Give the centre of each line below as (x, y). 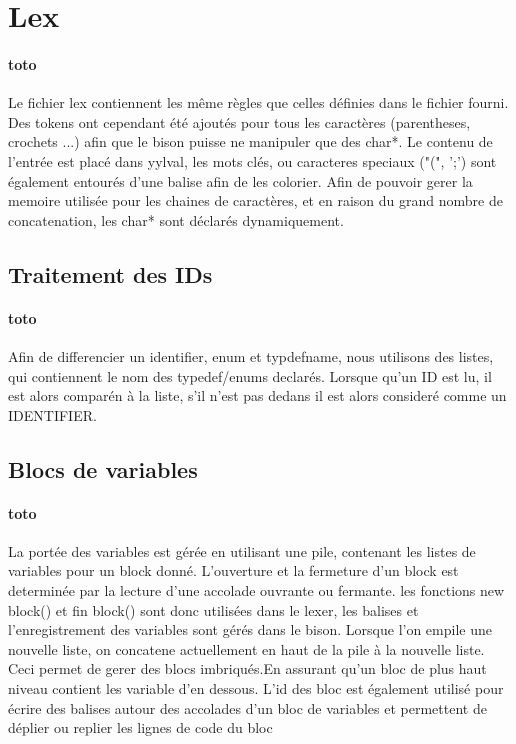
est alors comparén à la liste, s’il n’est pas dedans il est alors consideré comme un (257, 395)
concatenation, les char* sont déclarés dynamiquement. (176, 219)
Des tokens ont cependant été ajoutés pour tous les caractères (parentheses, (239, 121)
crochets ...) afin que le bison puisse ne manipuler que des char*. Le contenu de (250, 141)
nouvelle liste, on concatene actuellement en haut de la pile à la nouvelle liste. (246, 648)
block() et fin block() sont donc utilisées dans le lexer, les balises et (213, 609)
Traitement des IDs (110, 273)
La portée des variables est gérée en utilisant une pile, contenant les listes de (242, 550)
